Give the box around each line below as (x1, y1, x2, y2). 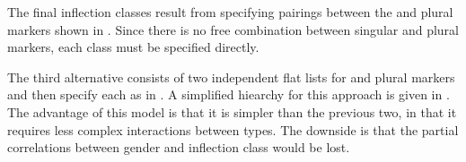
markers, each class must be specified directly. (7, 38, 259, 56)
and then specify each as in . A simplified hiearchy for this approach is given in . (7, 85, 450, 104)
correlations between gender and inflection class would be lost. (7, 138, 350, 157)
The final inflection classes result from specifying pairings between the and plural (7, 3, 453, 21)
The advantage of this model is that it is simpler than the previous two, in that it (7, 102, 457, 121)
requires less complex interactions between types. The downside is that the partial (7, 120, 459, 139)
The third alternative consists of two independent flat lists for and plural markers (7, 67, 455, 86)
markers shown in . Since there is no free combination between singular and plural (7, 20, 459, 38)
